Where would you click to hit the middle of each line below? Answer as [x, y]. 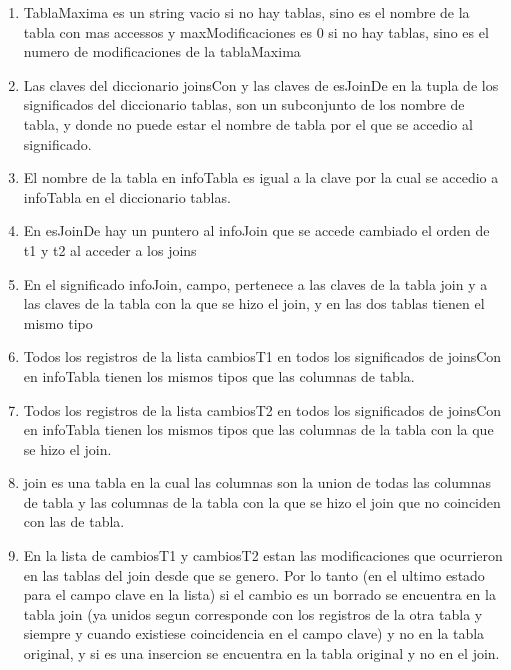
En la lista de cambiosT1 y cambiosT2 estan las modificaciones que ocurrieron [263, 555]
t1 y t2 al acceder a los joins [110, 249]
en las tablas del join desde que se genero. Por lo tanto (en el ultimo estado [254, 574]
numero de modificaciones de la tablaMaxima [162, 51]
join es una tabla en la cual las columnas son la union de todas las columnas [257, 482]
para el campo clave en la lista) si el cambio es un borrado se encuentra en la [259, 594]
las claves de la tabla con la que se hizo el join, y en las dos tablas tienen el [254, 303]
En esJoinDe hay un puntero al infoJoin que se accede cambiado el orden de [256, 230]
